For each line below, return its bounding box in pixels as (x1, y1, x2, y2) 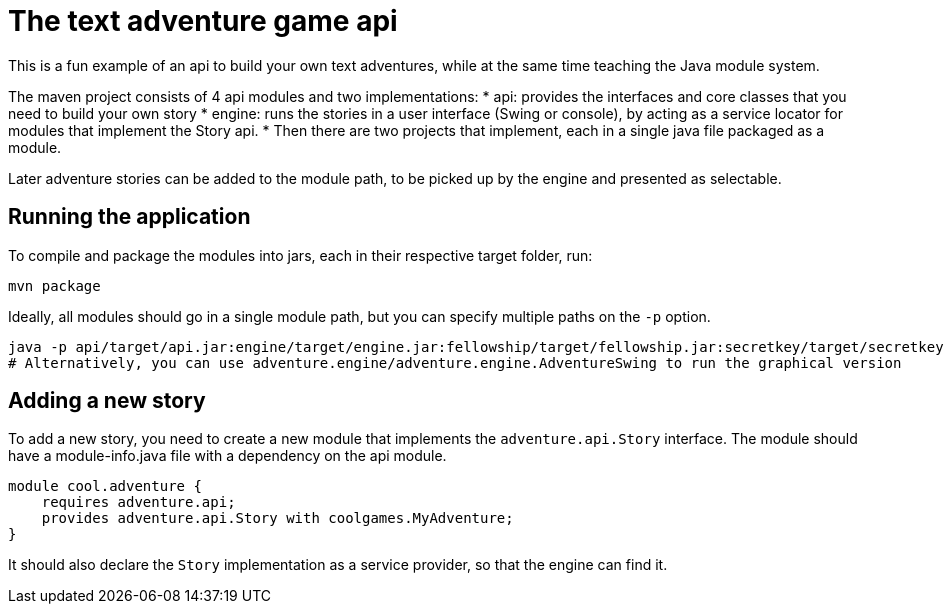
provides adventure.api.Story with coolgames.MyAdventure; (41, 510, 514, 527)
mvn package (8, 277, 101, 294)
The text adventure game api (8, 4, 398, 38)
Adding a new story (8, 388, 206, 414)
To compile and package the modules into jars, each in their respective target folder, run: (8, 246, 593, 264)
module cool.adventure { (8, 478, 202, 495)
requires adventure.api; (41, 494, 236, 511)
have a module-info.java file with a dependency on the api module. (8, 447, 447, 465)
